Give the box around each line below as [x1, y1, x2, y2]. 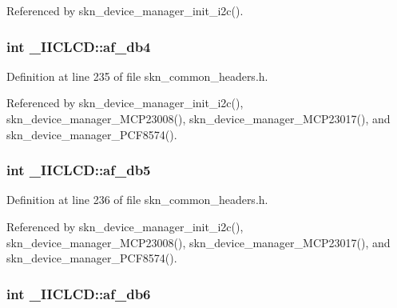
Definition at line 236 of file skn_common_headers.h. [6, 191, 268, 208]
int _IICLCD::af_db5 [6, 160, 151, 180]
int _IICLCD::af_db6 [6, 283, 151, 303]
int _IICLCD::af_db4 [6, 36, 151, 56]
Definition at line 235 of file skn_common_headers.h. [6, 67, 268, 84]
